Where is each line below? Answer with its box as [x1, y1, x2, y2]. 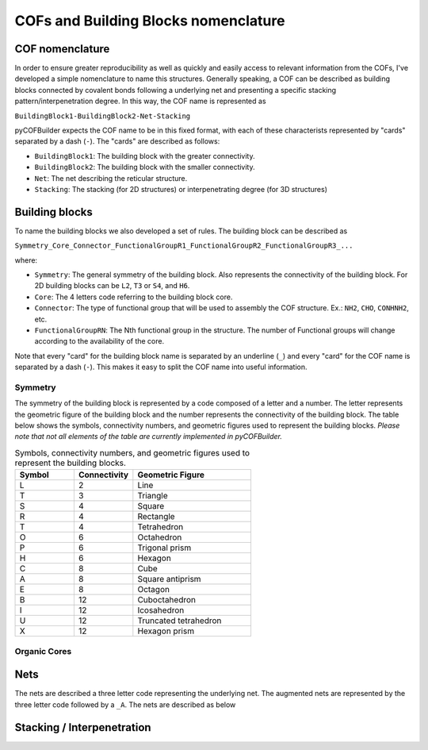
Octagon [137, 584, 170, 595]
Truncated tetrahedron [137, 615, 222, 626]
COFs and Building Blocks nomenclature [14, 12, 285, 29]
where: [14, 255, 38, 265]
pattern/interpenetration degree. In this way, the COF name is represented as [14, 96, 266, 106]
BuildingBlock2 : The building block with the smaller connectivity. [34, 163, 255, 172]
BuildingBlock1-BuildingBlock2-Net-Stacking [14, 111, 191, 121]
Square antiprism [137, 574, 201, 585]
